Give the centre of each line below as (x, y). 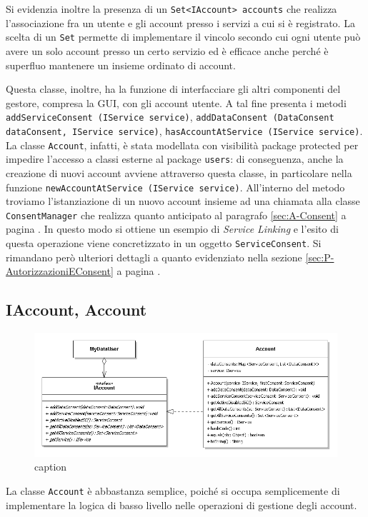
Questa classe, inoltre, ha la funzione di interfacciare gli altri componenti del (173, 89)
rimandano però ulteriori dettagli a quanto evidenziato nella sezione (154, 257)
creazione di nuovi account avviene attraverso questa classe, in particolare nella (179, 172)
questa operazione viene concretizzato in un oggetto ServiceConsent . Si (164, 243)
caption (51, 467)
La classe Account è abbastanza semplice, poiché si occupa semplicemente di (173, 490)
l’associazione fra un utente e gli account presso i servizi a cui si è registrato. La (180, 22)
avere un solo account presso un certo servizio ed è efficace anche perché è (167, 50)
